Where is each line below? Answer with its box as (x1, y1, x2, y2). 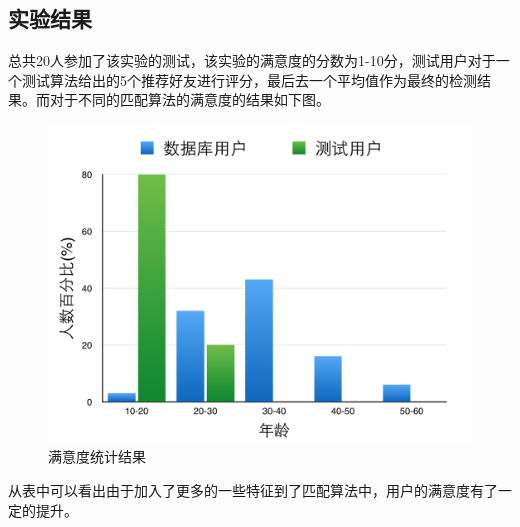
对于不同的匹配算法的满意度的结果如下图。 (49, 89, 330, 110)
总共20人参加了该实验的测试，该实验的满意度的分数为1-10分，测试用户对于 (8, 50, 496, 71)
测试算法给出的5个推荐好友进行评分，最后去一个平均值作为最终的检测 (21, 69, 477, 90)
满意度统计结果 (48, 446, 146, 467)
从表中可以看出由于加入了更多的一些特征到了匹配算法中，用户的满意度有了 (8, 480, 498, 500)
